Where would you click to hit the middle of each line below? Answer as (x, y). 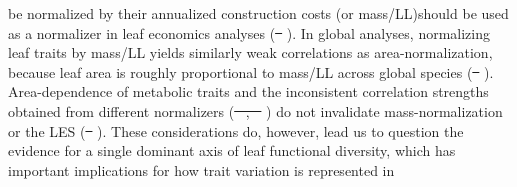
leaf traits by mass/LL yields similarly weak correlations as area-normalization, (250, 52)
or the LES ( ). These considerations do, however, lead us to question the (236, 130)
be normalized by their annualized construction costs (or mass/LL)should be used (258, 13)
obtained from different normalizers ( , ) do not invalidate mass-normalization (255, 110)
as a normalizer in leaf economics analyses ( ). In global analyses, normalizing (249, 32)
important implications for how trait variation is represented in (201, 169)
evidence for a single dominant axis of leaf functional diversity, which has (232, 150)
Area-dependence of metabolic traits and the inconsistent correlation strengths (248, 91)
